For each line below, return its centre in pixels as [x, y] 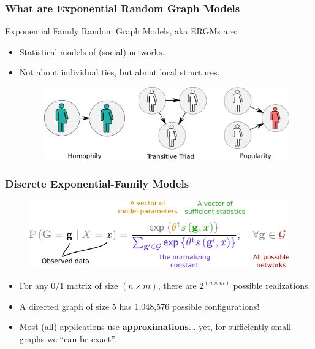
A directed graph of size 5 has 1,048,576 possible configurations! [139, 306]
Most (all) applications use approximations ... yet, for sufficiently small [155, 327]
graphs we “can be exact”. [68, 338]
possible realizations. [272, 285]
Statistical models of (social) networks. [92, 51]
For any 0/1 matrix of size [69, 285]
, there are [177, 285]
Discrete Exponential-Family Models [97, 183]
